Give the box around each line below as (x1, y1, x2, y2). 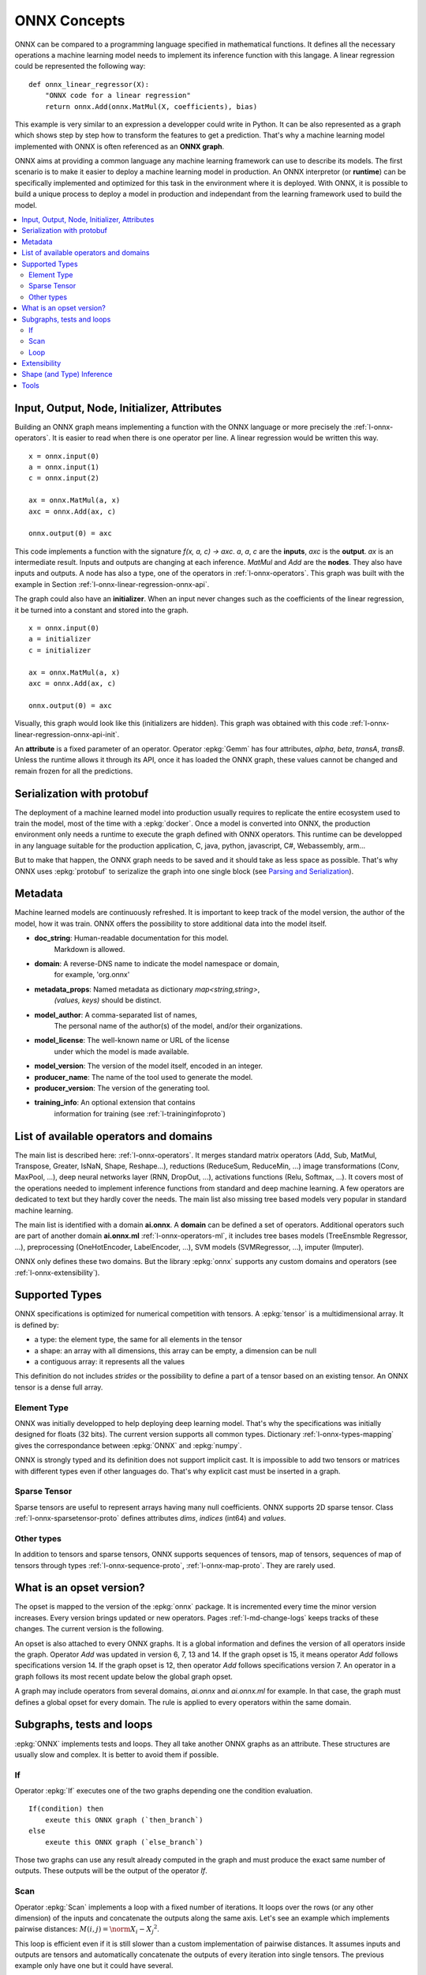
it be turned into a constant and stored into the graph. (14, 605, 189, 615)
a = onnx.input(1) (28, 462, 100, 472)
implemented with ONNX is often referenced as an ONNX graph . (14, 141, 225, 151)
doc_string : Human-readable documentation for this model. (34, 933, 229, 943)
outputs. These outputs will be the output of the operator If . (14, 1866, 208, 1875)
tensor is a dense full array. (14, 1382, 103, 1392)
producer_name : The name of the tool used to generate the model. (34, 1072, 253, 1082)
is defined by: (14, 1320, 59, 1330)
